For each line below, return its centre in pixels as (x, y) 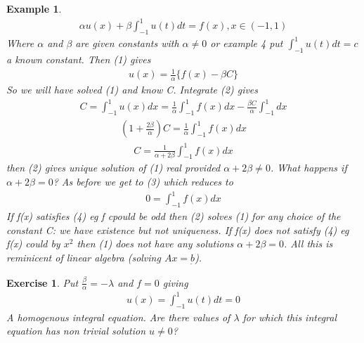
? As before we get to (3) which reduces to (143, 182)
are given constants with (127, 43)
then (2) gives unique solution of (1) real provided (113, 168)
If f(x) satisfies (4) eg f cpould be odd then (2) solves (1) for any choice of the (174, 215)
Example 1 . (34, 8)
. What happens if (308, 168)
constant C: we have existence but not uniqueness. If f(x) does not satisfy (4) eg (178, 229)
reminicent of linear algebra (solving (84, 257)
